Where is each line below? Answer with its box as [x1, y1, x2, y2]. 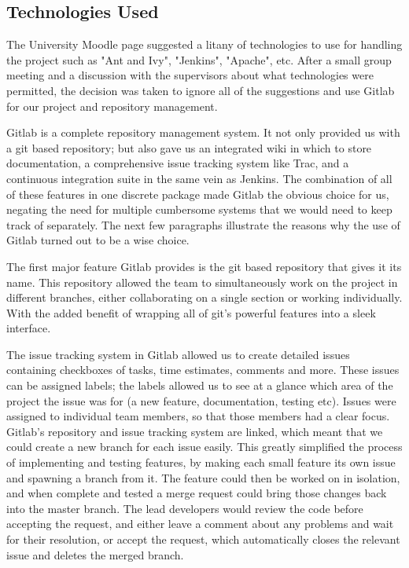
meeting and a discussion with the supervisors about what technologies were [6, 67, 374, 83]
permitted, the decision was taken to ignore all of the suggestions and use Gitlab [6, 82, 395, 98]
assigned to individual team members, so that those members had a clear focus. [6, 408, 390, 424]
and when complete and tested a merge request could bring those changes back [6, 485, 387, 501]
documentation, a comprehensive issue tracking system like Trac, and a [6, 155, 349, 171]
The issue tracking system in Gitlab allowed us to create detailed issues [6, 346, 350, 362]
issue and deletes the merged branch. [6, 546, 184, 563]
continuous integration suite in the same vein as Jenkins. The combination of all [6, 170, 392, 186]
